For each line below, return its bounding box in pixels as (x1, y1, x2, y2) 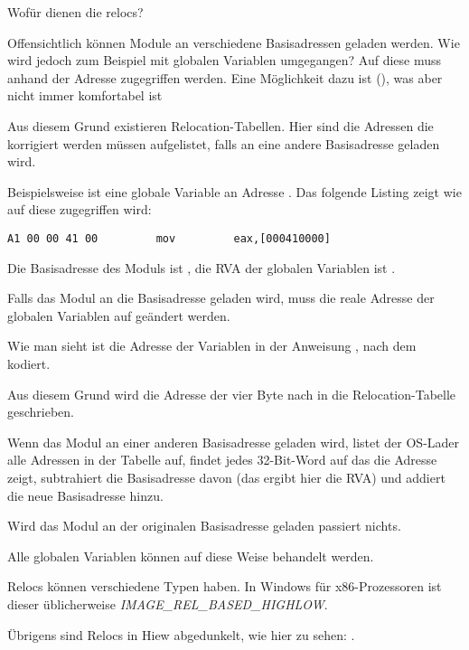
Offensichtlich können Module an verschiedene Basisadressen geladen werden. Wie (7, 33, 460, 52)
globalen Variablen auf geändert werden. (7, 306, 230, 325)
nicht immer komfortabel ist (7, 86, 163, 105)
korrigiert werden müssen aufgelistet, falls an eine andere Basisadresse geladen (7, 134, 440, 153)
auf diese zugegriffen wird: (7, 200, 152, 219)
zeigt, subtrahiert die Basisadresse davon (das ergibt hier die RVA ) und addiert (7, 467, 446, 486)
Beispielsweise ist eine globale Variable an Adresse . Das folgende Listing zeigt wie (7, 182, 462, 201)
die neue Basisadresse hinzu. (7, 485, 164, 504)
